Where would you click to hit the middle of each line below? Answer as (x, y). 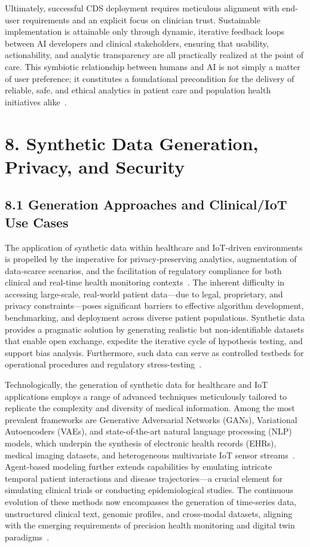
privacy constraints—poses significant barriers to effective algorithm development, (154, 306)
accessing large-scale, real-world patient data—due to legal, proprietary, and (144, 294)
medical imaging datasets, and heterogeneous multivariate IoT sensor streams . (150, 455)
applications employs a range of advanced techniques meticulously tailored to (146, 396)
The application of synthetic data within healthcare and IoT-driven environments (154, 247)
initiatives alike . (36, 101)
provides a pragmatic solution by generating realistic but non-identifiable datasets (155, 329)
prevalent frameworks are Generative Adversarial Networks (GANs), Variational (151, 419)
